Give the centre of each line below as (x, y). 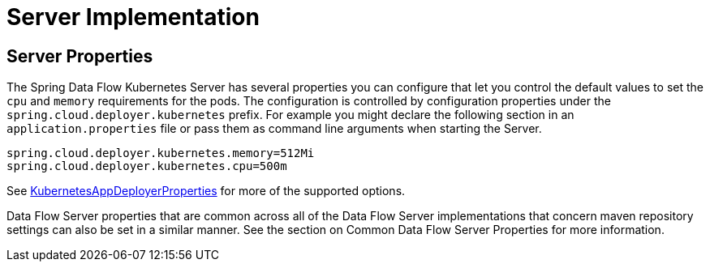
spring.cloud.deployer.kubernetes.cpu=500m (147, 166)
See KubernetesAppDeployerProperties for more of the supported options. (206, 191)
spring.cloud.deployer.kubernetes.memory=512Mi (161, 153)
